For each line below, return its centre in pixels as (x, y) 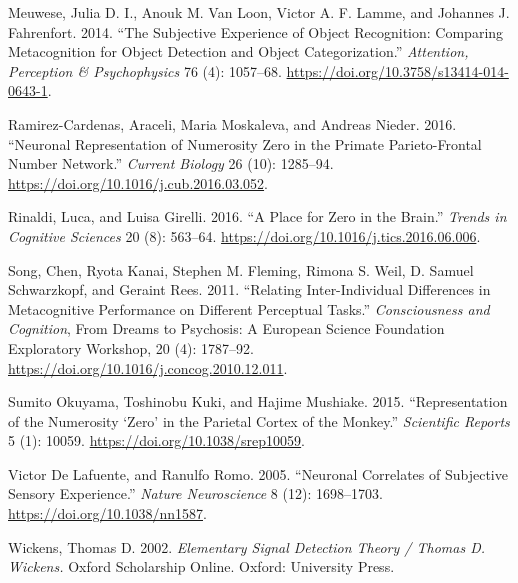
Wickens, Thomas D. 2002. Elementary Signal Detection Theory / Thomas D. (247, 546)
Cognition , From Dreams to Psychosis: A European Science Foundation (226, 328)
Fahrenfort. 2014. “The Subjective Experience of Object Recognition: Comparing (256, 31)
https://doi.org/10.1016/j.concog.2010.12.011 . (148, 367)
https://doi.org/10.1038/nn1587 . (107, 513)
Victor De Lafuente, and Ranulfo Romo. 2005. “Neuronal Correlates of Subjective (258, 473)
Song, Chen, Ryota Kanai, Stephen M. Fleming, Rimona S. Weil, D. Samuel (241, 269)
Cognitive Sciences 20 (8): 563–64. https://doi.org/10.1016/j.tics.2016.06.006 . (244, 235)
